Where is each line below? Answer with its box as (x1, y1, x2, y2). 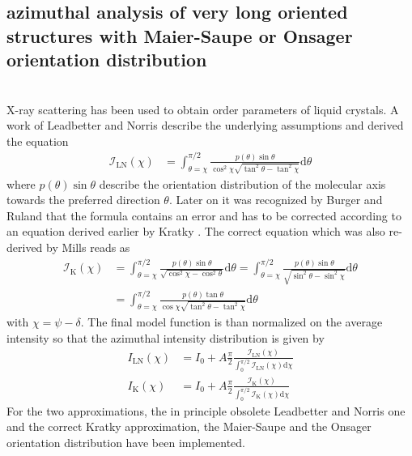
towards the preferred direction (6, 191, 160, 208)
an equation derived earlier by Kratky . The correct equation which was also (6, 223, 385, 240)
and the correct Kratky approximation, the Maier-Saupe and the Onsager (6, 418, 372, 435)
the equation (6, 132, 69, 149)
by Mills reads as (46, 238, 130, 255)
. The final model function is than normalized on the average (80, 313, 383, 330)
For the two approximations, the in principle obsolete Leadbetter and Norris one (6, 402, 406, 419)
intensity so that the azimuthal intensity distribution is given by (6, 329, 325, 346)
